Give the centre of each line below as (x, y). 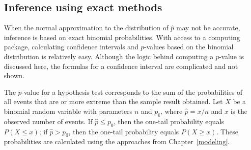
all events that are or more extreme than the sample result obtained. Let (113, 101)
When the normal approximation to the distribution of (86, 28)
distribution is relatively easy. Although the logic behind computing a (109, 56)
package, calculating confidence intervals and (71, 47)
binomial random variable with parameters (68, 111)
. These (227, 131)
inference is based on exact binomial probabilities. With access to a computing (122, 37)
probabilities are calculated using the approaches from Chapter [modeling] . (117, 141)
